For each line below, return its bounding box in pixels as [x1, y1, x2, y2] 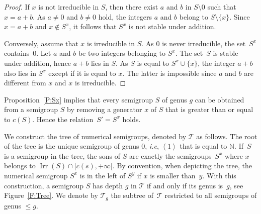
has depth [93, 180, 123, 190]
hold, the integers [98, 11, 152, 22]
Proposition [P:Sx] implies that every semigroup [4, 94, 153, 104]
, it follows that [69, 21, 117, 32]
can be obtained [195, 94, 244, 104]
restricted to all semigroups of [164, 190, 257, 200]
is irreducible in [86, 38, 135, 48]
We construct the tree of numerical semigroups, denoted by [4, 131, 187, 141]
